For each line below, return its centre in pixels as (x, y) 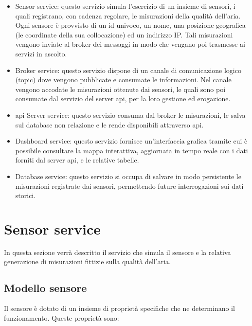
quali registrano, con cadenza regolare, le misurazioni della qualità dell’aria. (128, 15)
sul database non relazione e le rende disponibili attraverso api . (109, 124)
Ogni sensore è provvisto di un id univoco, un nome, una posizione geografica (130, 25)
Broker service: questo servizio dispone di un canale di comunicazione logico (128, 70)
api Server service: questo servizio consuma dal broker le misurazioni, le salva (130, 115)
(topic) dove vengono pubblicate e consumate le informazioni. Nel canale (123, 80)
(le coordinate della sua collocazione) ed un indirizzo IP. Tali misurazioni (124, 34)
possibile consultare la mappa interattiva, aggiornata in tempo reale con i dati (132, 150)
